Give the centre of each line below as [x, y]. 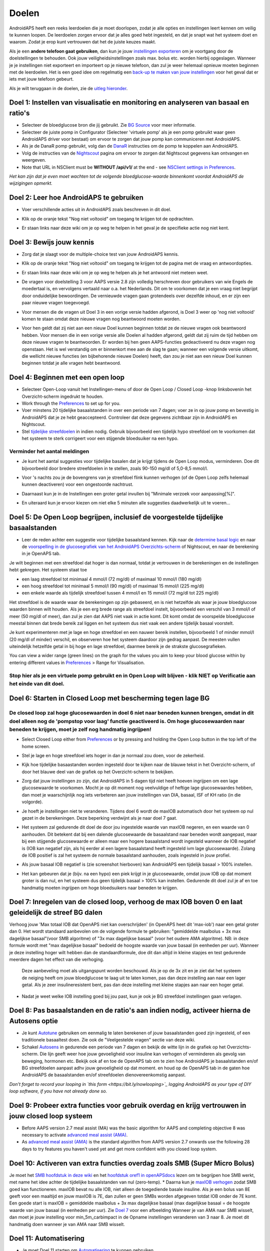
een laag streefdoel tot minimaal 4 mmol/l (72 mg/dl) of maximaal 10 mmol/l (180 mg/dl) [112, 579]
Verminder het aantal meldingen [49, 451]
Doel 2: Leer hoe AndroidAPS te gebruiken [76, 198]
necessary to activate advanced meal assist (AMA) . [75, 1135]
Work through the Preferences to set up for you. [71, 403]
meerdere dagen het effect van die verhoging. [57, 959]
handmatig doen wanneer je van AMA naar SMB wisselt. [67, 1224]
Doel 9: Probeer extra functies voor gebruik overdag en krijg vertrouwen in [128, 1105]
